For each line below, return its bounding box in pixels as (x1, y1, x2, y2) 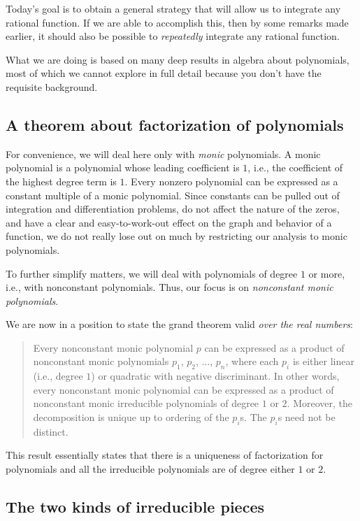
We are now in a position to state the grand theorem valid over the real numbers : (6, 317, 353, 331)
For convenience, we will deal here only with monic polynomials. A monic (6, 146, 321, 161)
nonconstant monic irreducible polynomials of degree (33, 396, 259, 411)
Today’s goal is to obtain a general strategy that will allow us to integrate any (6, 1, 341, 15)
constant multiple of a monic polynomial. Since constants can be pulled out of (6, 187, 340, 202)
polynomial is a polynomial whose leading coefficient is (6, 160, 240, 175)
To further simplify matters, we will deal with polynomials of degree (6, 266, 298, 280)
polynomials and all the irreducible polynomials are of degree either (6, 462, 295, 476)
